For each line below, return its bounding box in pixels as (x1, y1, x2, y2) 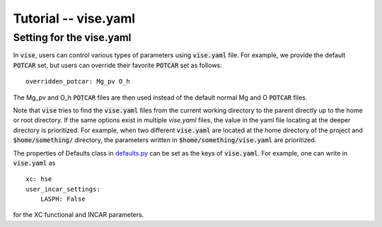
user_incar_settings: (25, 185, 100, 193)
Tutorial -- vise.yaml (13, 11, 136, 26)
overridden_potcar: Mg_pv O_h (25, 78, 131, 86)
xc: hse (25, 175, 52, 183)
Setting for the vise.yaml (13, 31, 132, 44)
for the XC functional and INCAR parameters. (13, 211, 144, 219)
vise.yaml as (13, 158, 56, 167)
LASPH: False (40, 195, 86, 203)
